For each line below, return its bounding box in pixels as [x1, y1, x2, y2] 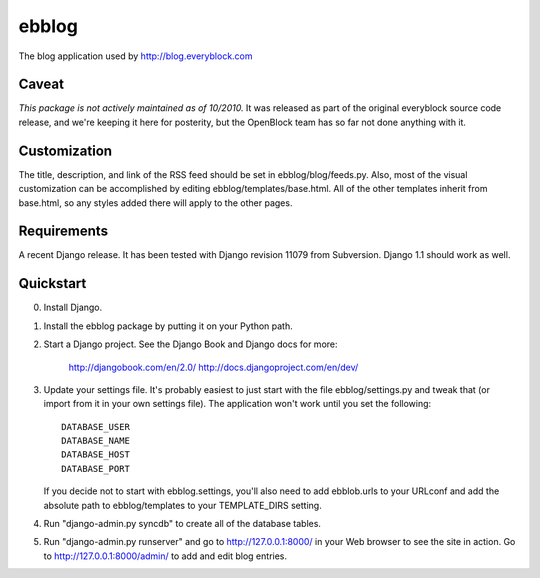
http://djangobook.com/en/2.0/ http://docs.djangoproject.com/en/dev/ [68, 361, 359, 373]
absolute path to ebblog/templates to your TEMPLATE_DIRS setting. [43, 499, 322, 511]
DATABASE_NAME [61, 435, 130, 447]
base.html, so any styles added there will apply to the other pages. [18, 196, 293, 209]
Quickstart [18, 275, 87, 292]
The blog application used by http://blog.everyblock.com [18, 50, 254, 62]
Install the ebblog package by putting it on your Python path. [43, 320, 294, 332]
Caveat [18, 76, 65, 93]
